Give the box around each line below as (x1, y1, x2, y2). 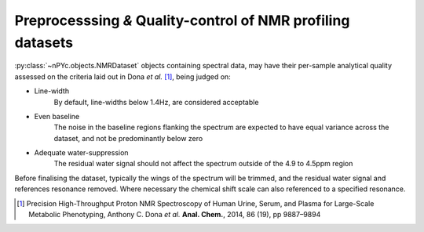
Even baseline (34, 111, 80, 121)
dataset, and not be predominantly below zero (53, 133, 203, 143)
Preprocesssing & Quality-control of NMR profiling (14, 12, 350, 29)
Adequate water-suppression (34, 148, 129, 158)
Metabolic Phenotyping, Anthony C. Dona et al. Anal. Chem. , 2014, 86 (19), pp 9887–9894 (28, 210, 321, 219)
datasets (14, 34, 74, 51)
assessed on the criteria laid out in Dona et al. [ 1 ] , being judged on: (14, 71, 231, 82)
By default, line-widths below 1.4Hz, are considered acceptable (53, 97, 259, 107)
